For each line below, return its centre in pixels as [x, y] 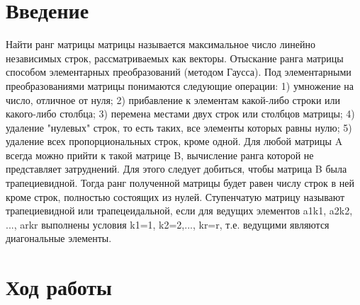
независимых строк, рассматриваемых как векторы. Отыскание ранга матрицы [175, 58]
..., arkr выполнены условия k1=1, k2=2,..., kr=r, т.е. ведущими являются [168, 224]
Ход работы [59, 287]
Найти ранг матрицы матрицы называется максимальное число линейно [161, 44]
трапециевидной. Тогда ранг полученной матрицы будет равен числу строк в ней [180, 183]
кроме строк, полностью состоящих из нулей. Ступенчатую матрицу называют [175, 196]
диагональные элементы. [59, 238]
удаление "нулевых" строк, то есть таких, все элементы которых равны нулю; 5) [179, 127]
